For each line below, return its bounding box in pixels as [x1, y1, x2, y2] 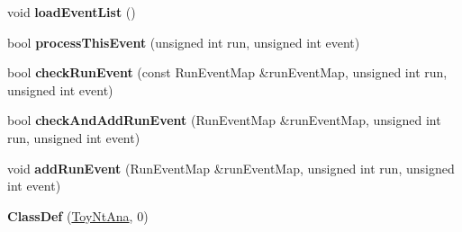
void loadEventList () [7, 3, 136, 21]
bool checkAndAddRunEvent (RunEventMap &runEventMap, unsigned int [7, 111, 441, 129]
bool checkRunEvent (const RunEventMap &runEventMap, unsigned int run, [7, 63, 448, 82]
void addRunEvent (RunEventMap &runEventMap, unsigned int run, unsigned [7, 158, 455, 177]
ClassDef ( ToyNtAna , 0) [7, 206, 149, 225]
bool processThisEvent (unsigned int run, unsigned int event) [7, 32, 360, 51]
